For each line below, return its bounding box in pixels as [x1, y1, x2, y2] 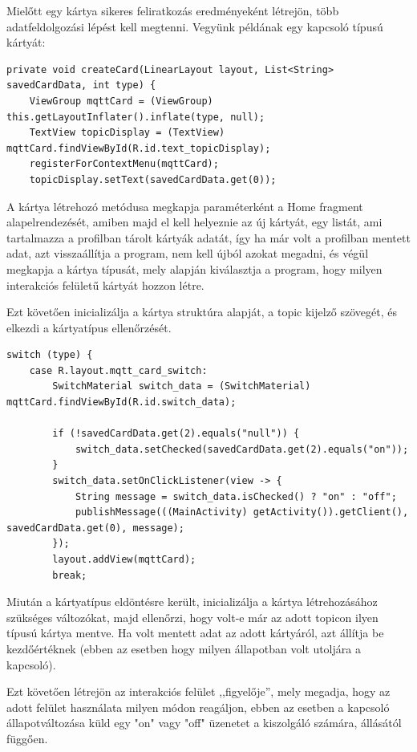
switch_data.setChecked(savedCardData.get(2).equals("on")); [75, 443, 409, 455]
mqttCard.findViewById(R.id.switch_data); [6, 396, 237, 409]
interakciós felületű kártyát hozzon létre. [6, 276, 204, 293]
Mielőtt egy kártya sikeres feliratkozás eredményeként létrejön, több [6, 2, 339, 18]
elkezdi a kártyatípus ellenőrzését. [6, 319, 172, 335]
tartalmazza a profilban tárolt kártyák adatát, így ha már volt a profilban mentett [6, 229, 411, 246]
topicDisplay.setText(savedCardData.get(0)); [29, 173, 277, 185]
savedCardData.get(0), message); [6, 522, 184, 534]
